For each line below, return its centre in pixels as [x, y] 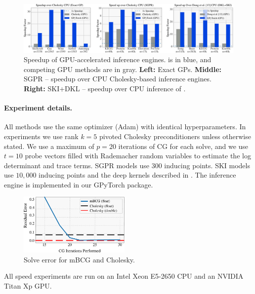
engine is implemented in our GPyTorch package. [79, 184]
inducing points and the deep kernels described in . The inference [137, 175]
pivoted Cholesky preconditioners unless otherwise [175, 136]
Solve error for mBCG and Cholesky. [79, 259]
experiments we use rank [41, 136]
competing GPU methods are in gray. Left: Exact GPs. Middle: [123, 69]
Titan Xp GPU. [28, 285]
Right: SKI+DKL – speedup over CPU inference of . [105, 88]
